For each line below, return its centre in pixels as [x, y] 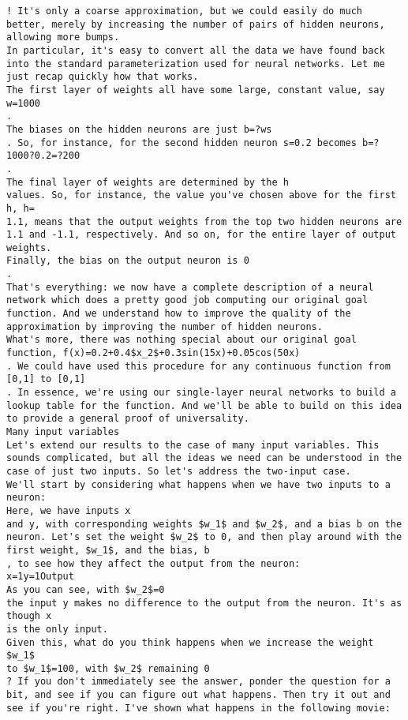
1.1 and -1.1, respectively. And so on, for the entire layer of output [201, 235]
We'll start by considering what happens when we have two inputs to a [198, 484]
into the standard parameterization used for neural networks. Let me [196, 64]
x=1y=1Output [40, 577]
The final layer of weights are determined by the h [148, 182]
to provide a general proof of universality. [128, 419]
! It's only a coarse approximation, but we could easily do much [185, 11]
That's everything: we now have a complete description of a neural [190, 287]
